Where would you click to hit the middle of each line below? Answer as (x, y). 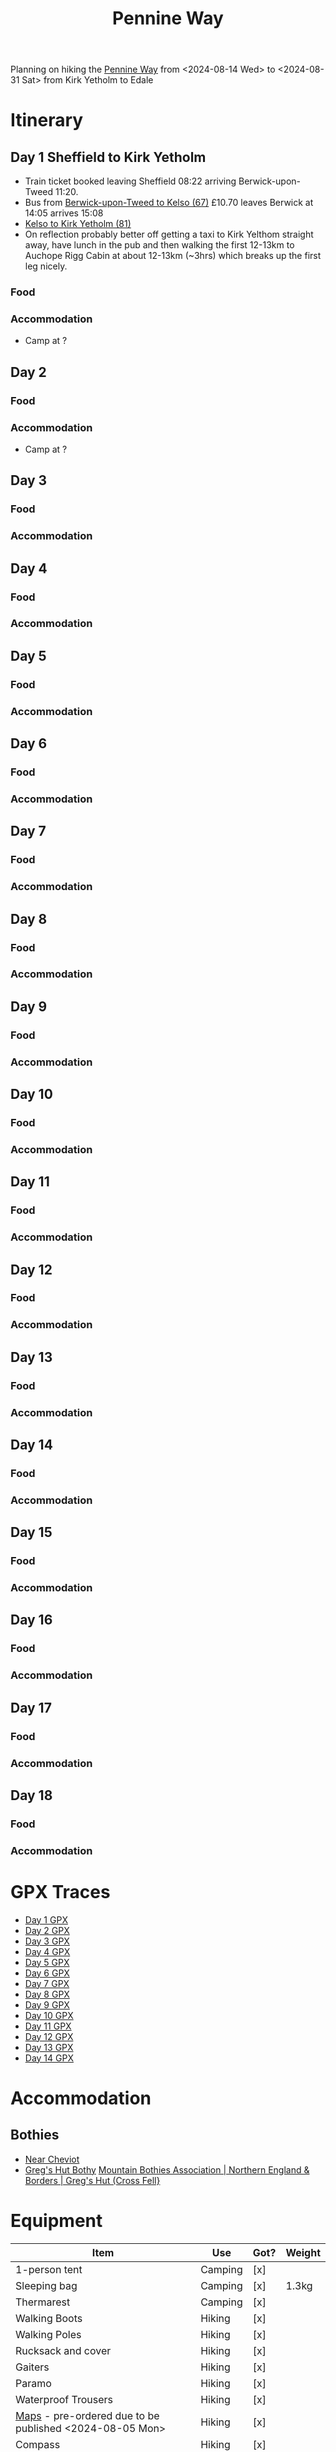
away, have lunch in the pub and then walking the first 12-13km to (159, 245)
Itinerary (47, 120)
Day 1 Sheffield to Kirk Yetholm (108, 157)
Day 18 (31, 1795)
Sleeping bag (46, 2285)
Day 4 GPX (47, 1951)
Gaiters (32, 2367)
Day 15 (31, 1532)
